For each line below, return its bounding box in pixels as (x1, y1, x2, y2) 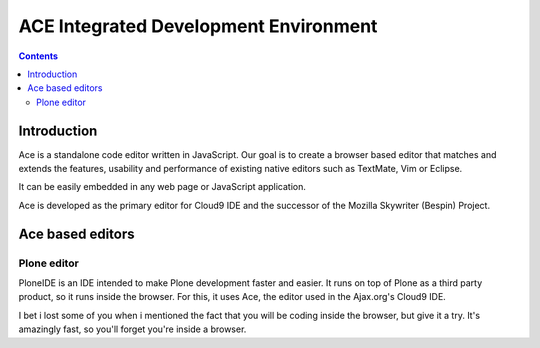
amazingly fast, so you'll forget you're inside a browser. (18, 323, 247, 335)
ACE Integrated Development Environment (18, 15, 378, 37)
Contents (18, 50, 59, 62)
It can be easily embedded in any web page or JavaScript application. (18, 181, 307, 193)
